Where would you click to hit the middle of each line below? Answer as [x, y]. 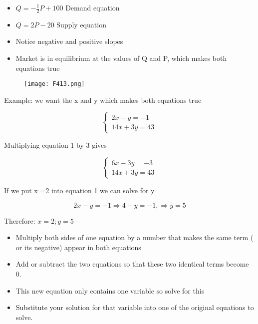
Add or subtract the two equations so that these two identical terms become [132, 264]
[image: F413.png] [54, 84]
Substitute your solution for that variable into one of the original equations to [135, 307]
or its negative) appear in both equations [78, 247]
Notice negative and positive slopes [69, 41]
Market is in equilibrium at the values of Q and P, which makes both [121, 58]
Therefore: [20, 220]
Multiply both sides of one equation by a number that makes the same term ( [134, 237]
